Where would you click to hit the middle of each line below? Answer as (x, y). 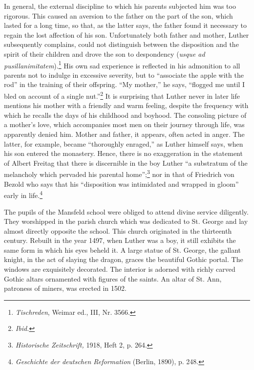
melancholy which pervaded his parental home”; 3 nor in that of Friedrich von (119, 174)
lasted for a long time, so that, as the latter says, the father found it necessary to (125, 25)
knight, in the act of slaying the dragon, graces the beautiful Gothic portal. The (124, 259)
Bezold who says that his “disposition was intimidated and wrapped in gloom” (121, 184)
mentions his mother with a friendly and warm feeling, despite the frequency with (126, 105)
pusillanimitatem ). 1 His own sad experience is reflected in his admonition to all (122, 65)
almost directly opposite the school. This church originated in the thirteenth (118, 230)
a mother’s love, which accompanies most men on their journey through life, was (124, 124)
